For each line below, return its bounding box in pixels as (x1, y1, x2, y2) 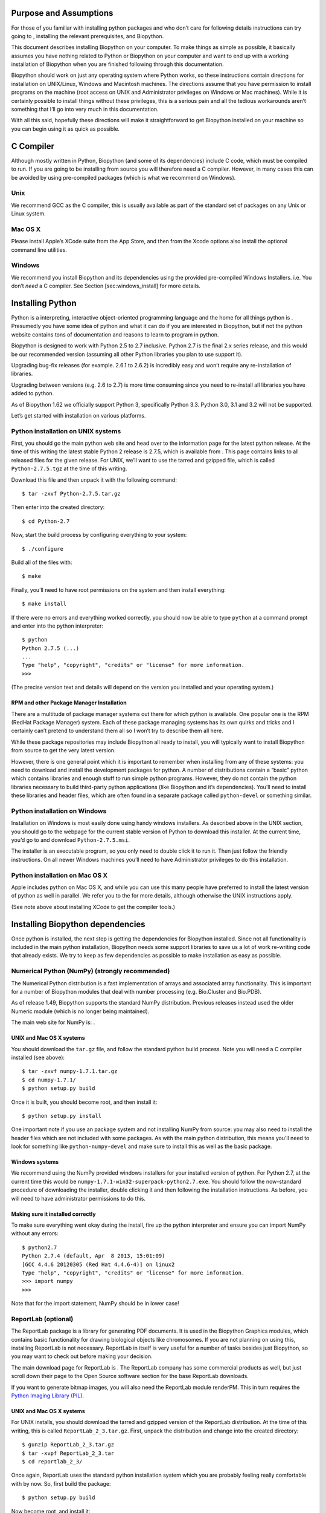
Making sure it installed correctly (11, 1210, 96, 1218)
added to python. (11, 390, 54, 397)
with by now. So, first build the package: (11, 1480, 111, 1487)
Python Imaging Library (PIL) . (11, 1392, 85, 1399)
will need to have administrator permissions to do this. (11, 1195, 146, 1202)
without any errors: (11, 1230, 59, 1237)
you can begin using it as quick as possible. (11, 125, 120, 133)
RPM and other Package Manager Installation (11, 699, 127, 706)
